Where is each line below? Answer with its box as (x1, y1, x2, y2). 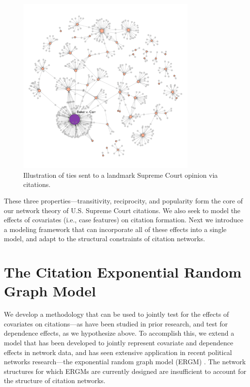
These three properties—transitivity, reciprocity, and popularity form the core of (4, 195, 243, 205)
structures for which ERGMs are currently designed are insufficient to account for (4, 366, 247, 376)
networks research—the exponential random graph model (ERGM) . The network (4, 356, 246, 367)
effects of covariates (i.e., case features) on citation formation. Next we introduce (4, 215, 243, 225)
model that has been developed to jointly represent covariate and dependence (4, 338, 234, 348)
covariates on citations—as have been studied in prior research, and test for (4, 318, 228, 328)
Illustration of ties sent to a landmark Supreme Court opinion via (23, 170, 218, 180)
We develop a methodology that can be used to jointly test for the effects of (4, 309, 229, 319)
